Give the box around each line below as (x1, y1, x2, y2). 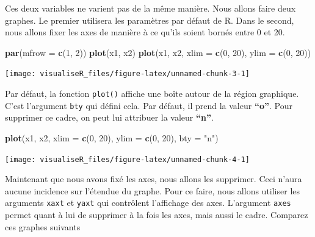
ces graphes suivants (5, 220, 81, 233)
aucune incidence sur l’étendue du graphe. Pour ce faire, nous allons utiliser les (5, 184, 300, 197)
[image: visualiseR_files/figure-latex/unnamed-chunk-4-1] (5, 155, 250, 164)
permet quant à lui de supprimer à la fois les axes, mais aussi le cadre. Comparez (5, 208, 308, 221)
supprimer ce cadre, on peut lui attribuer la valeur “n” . (5, 111, 214, 124)
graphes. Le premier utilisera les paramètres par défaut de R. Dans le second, (5, 13, 294, 26)
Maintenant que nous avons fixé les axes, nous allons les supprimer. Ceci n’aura (5, 172, 302, 185)
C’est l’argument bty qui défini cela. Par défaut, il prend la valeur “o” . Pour (5, 99, 292, 111)
